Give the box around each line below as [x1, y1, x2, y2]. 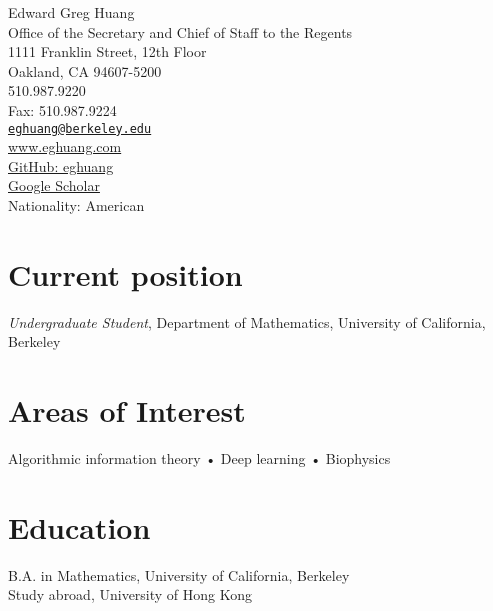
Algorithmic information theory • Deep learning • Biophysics [8, 448, 391, 469]
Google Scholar [8, 175, 100, 196]
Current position [8, 253, 243, 294]
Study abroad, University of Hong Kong [8, 584, 253, 605]
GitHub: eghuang [8, 155, 114, 176]
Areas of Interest [8, 390, 246, 431]
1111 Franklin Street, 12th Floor [8, 41, 207, 62]
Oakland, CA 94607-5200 [8, 60, 162, 81]
